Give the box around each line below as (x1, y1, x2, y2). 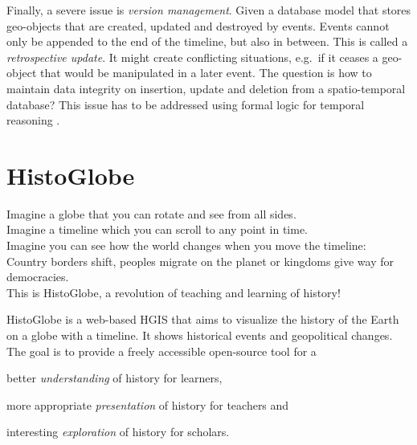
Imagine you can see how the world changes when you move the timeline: (6, 237, 366, 254)
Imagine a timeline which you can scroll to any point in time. (6, 221, 308, 238)
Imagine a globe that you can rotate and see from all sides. (6, 205, 296, 222)
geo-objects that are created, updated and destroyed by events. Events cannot (6, 17, 390, 34)
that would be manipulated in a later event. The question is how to (39, 64, 372, 81)
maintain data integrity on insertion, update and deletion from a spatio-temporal (6, 80, 406, 96)
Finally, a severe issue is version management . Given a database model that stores (6, 2, 411, 18)
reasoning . (6, 112, 60, 129)
